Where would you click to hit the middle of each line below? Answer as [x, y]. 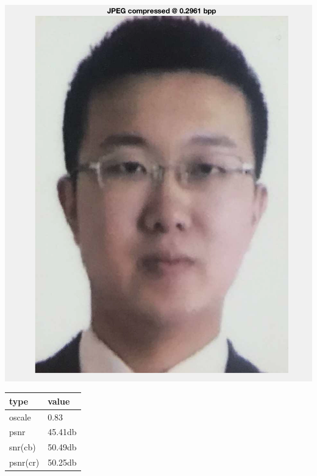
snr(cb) [23, 447]
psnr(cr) [24, 462]
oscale [20, 417]
